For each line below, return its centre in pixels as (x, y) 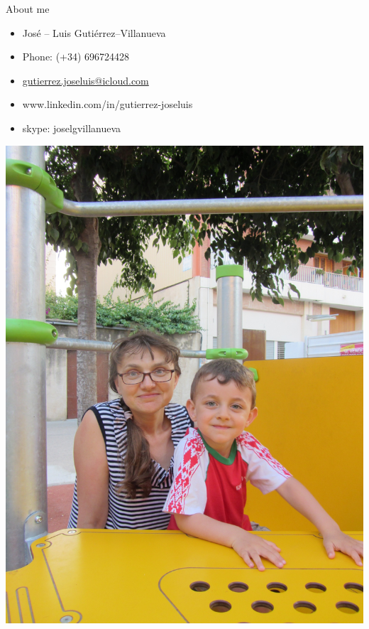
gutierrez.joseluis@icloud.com (86, 80)
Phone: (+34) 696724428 (76, 57)
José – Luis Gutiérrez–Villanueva (94, 32)
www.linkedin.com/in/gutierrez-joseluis (108, 104)
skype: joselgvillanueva (72, 128)
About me (28, 9)
